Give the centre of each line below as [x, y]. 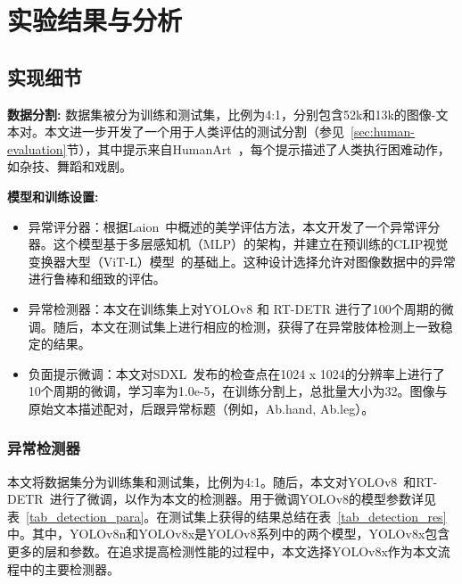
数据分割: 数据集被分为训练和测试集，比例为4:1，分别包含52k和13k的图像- [222, 114]
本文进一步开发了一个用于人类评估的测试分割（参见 [194, 132]
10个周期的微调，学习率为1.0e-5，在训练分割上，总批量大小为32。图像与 [238, 391]
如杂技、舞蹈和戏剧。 [70, 166]
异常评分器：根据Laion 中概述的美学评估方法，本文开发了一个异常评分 [234, 226]
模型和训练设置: [53, 196]
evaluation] [37, 148]
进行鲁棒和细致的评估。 [97, 279]
